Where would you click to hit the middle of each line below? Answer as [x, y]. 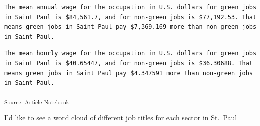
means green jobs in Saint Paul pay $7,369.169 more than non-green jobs [131, 27]
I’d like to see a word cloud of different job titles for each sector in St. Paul [121, 117]
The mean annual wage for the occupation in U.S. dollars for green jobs [131, 7]
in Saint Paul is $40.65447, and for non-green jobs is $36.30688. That [128, 63]
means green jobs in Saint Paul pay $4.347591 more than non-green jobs [128, 73]
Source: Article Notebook [37, 102]
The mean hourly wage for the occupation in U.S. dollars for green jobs [131, 53]
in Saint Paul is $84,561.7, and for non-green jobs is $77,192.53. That [131, 17]
